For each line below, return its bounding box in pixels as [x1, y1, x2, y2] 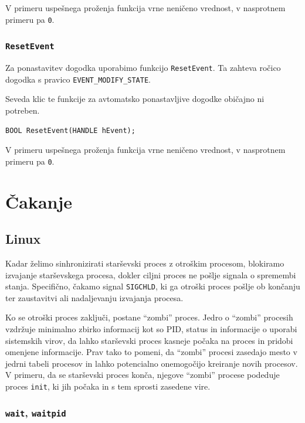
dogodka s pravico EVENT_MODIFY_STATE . [5, 73, 151, 85]
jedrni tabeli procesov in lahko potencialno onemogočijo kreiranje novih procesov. [5, 357, 298, 369]
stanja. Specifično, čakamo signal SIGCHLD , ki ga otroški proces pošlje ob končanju [5, 280, 300, 292]
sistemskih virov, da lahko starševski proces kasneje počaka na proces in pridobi [5, 334, 293, 346]
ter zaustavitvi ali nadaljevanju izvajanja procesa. [5, 291, 184, 303]
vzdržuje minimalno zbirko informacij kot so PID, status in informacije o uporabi [5, 322, 297, 335]
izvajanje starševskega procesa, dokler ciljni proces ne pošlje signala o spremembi [5, 268, 296, 281]
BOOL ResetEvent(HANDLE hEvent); [5, 126, 135, 135]
